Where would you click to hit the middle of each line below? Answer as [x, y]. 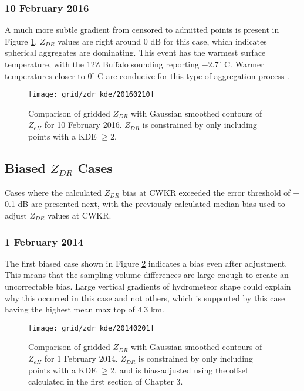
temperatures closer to [45, 75]
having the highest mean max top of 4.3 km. [85, 309]
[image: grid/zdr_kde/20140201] [91, 328]
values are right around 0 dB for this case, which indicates [162, 41]
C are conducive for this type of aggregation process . [193, 75]
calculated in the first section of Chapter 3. [106, 381]
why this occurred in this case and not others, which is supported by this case [145, 297]
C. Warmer [244, 64]
